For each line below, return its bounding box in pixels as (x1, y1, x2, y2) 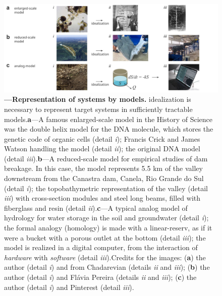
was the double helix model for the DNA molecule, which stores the (4, 124, 213, 134)
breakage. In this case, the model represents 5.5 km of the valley (4, 163, 203, 173)
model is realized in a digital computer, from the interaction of (4, 242, 198, 253)
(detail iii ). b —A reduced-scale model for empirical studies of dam (4, 153, 208, 163)
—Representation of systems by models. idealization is (4, 94, 191, 104)
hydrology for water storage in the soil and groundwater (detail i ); (4, 212, 209, 223)
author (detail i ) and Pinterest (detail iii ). (4, 281, 134, 292)
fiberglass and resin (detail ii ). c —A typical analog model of (4, 202, 188, 213)
